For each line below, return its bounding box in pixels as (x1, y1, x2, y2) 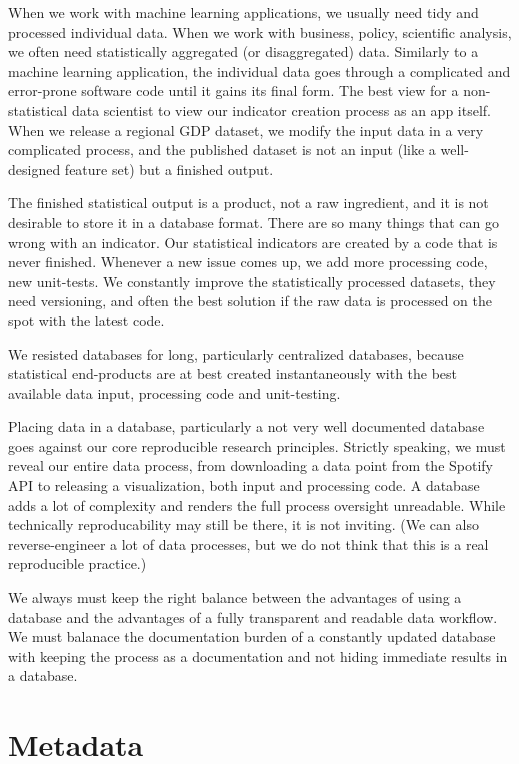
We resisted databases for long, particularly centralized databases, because (8, 343, 464, 364)
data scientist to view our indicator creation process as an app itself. (71, 99, 491, 120)
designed (8, 158, 61, 179)
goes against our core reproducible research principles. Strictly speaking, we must (8, 435, 506, 456)
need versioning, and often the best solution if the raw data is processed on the (8, 290, 492, 311)
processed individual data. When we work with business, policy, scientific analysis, (8, 21, 512, 42)
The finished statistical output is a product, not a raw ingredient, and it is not (8, 192, 489, 213)
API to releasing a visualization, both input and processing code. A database (8, 475, 480, 496)
